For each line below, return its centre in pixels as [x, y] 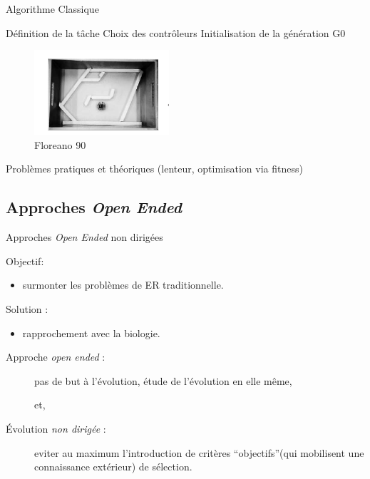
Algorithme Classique [52, 9]
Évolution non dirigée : [56, 428]
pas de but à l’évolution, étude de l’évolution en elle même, [163, 380]
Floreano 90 [60, 144]
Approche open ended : [56, 357]
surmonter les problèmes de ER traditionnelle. [123, 285]
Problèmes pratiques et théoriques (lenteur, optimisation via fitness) [154, 169]
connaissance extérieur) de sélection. [113, 467]
